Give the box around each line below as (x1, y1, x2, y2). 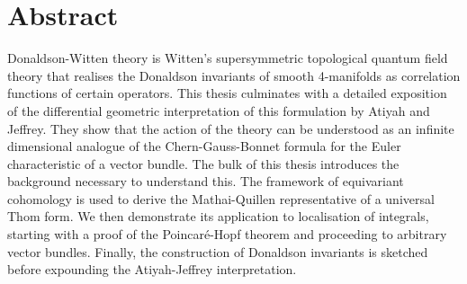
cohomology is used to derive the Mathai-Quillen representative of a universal (7, 189, 435, 208)
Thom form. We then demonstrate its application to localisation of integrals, (7, 207, 429, 226)
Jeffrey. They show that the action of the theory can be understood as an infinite (7, 119, 454, 138)
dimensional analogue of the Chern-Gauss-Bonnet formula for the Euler (7, 137, 401, 155)
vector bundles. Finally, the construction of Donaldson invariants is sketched (7, 242, 428, 261)
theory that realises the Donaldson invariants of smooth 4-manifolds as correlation (7, 66, 461, 84)
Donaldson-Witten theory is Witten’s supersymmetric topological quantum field (7, 49, 448, 67)
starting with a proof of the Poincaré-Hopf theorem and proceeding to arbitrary (7, 225, 447, 244)
